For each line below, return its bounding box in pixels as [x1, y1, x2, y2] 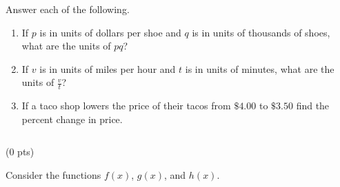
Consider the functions [6, 167, 101, 181]
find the [296, 98, 330, 113]
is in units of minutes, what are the [185, 61, 334, 76]
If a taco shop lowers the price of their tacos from [21, 98, 231, 113]
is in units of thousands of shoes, [192, 25, 330, 39]
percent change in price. [21, 111, 123, 126]
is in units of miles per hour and [39, 61, 176, 76]
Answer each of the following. [6, 2, 130, 16]
